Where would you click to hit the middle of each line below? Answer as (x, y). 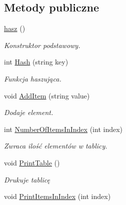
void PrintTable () (32, 162)
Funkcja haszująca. (33, 78)
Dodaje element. (29, 112)
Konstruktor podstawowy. (42, 45)
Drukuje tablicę (27, 179)
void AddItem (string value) (47, 95)
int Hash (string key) (36, 62)
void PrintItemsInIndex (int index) (57, 196)
